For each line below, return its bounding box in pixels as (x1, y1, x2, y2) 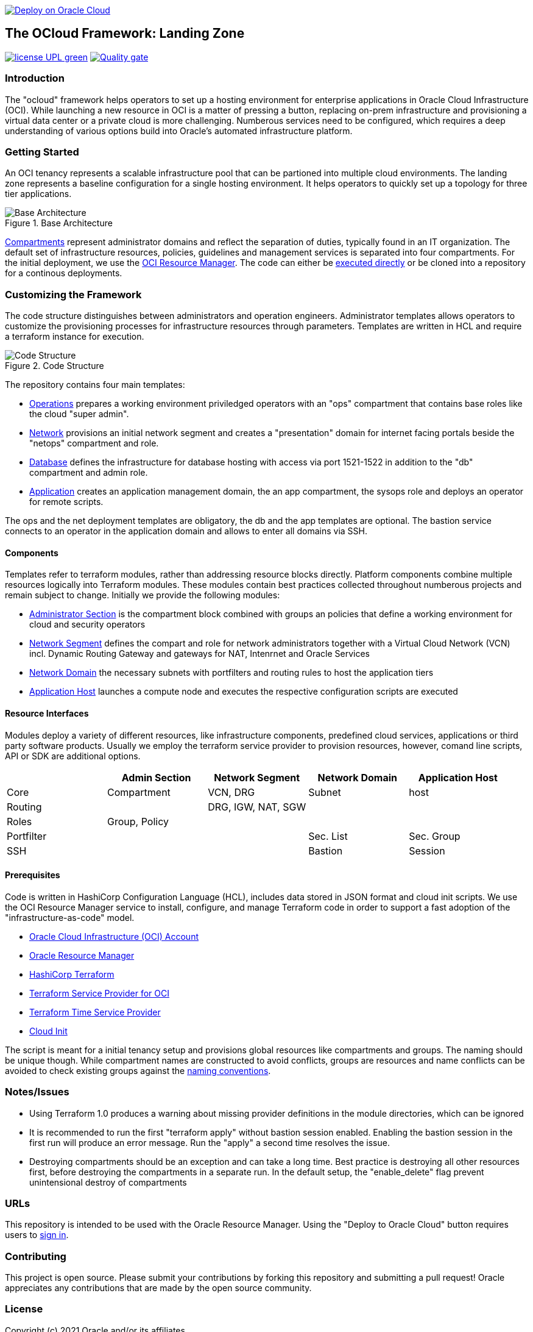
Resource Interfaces (5, 707, 89, 718)
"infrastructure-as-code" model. (5, 912, 135, 923)
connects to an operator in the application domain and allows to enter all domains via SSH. (5, 526, 367, 537)
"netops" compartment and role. (29, 438, 159, 449)
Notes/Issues (5, 1086, 69, 1098)
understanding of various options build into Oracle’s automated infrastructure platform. (5, 125, 353, 136)
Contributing (5, 1250, 66, 1262)
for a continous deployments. (5, 268, 122, 279)
